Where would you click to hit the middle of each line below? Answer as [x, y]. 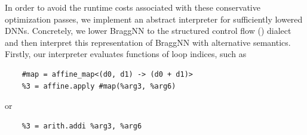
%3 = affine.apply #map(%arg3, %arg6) [99, 86]
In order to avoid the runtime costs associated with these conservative [133, 7]
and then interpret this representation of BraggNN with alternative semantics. [148, 42]
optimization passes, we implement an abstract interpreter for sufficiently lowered [154, 19]
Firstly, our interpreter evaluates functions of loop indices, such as [126, 54]
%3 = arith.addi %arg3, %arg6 [82, 126]
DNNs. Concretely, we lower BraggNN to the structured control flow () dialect [148, 31]
